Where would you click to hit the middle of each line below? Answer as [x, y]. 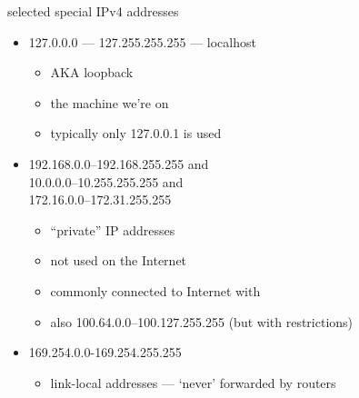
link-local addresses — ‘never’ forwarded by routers [193, 382]
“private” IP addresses [113, 229]
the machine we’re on [110, 102]
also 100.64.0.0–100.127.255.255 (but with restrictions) [202, 321]
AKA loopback [92, 72]
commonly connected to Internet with [155, 290]
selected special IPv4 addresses [93, 11]
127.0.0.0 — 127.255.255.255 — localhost [142, 41]
